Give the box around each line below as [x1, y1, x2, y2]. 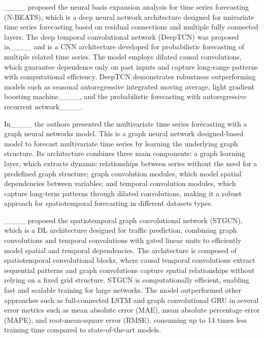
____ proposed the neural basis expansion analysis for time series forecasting [4, 2, 249, 12]
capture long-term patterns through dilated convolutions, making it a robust [4, 188, 242, 198]
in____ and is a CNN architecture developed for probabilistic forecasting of [4, 41, 244, 52]
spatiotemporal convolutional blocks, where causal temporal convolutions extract [4, 255, 255, 265]
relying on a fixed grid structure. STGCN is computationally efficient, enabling [4, 274, 250, 285]
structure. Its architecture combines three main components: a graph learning [4, 148, 245, 159]
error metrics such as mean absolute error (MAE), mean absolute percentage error [4, 304, 260, 315]
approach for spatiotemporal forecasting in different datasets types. [4, 198, 213, 208]
